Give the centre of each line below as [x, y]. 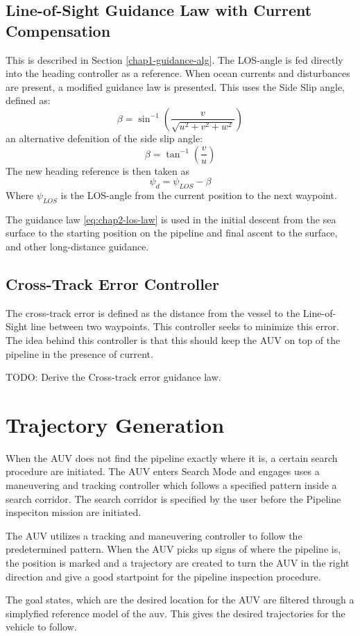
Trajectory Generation [115, 424]
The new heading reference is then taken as [98, 170]
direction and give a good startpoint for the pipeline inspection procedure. [163, 576]
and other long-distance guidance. [77, 246]
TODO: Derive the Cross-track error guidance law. [113, 377]
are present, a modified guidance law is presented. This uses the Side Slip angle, [175, 86]
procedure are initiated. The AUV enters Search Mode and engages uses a [163, 471]
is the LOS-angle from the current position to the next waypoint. [199, 195]
